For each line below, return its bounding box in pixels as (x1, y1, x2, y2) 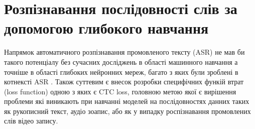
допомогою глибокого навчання (4, 18, 209, 38)
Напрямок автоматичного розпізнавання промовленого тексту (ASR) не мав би (4, 47, 245, 57)
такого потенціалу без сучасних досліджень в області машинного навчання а (4, 56, 238, 67)
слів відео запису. (4, 115, 58, 126)
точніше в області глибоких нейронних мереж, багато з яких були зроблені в (4, 66, 238, 77)
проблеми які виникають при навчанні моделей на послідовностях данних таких (4, 96, 249, 106)
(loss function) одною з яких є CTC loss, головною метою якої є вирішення (4, 86, 236, 96)
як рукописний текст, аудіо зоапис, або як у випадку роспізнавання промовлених (4, 105, 251, 116)
